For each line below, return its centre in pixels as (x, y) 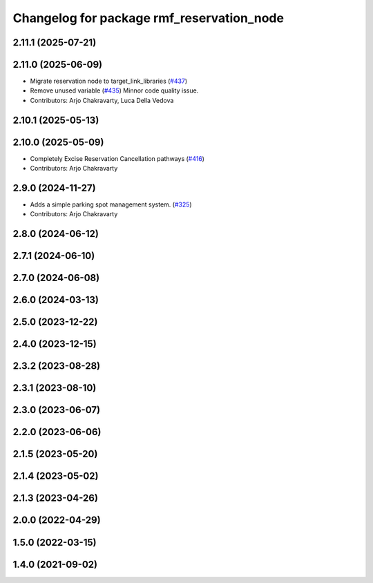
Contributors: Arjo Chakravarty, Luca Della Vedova (102, 100)
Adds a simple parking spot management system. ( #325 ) (111, 204)
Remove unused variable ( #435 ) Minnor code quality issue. (114, 90)
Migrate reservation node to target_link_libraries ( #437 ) (109, 81)
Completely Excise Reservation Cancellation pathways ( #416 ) (117, 158)
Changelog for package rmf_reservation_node (149, 18)
